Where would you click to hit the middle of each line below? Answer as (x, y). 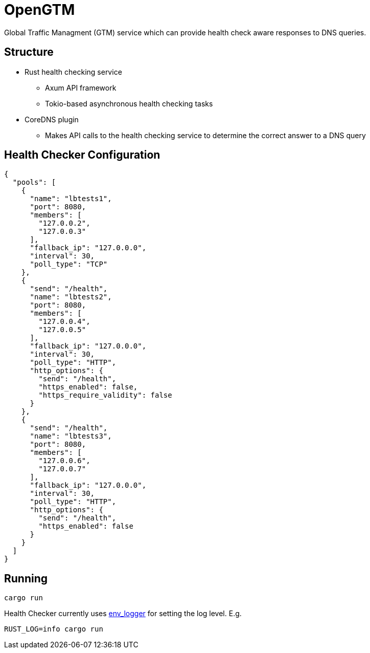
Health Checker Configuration (82, 155)
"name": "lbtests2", (71, 297)
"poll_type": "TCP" (69, 264)
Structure (29, 52)
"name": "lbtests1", (71, 199)
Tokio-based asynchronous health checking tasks (129, 103)
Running (26, 578)
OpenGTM (40, 10)
